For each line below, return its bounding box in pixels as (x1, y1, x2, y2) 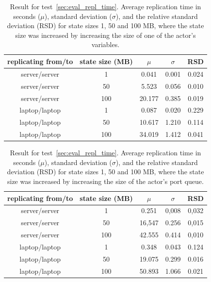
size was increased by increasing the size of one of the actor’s (15, 30, 196, 40)
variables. (91, 39, 120, 50)
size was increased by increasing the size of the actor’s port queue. (7, 176, 204, 186)
